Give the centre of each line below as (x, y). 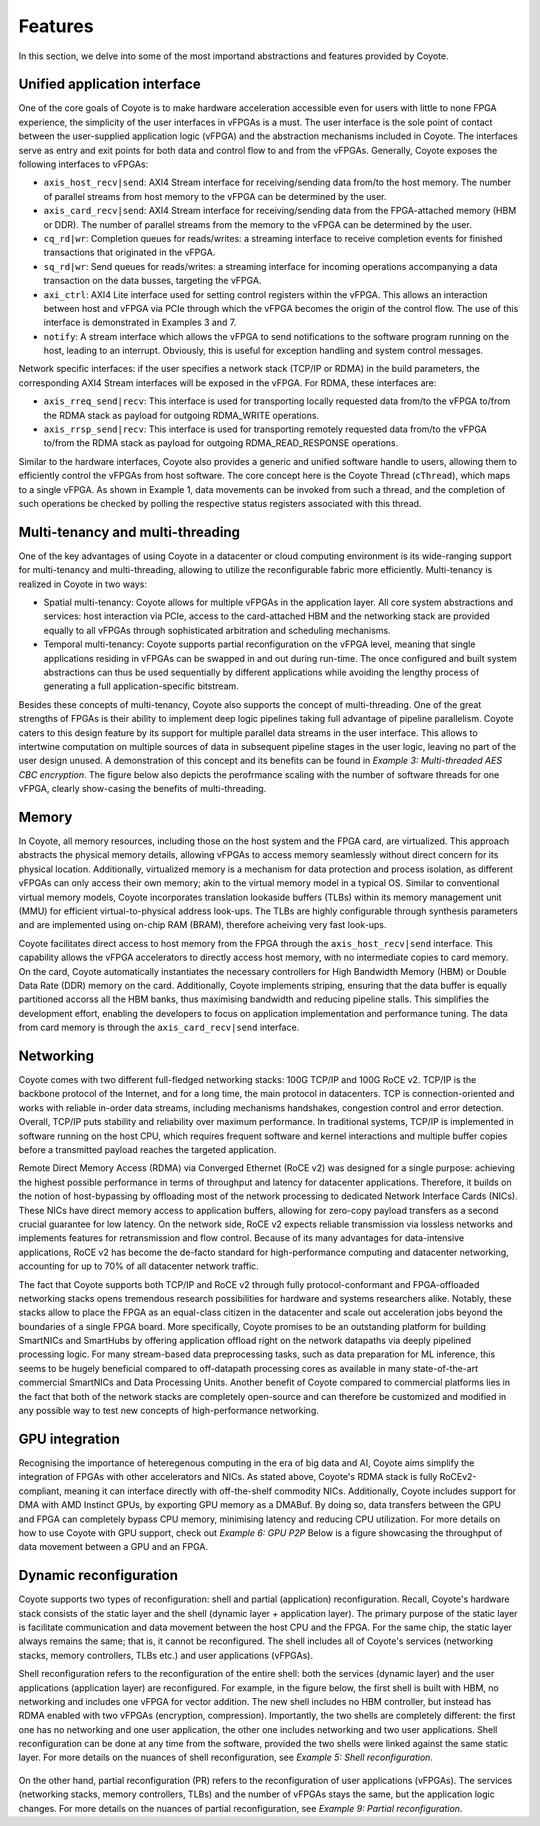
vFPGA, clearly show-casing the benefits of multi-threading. (142, 789)
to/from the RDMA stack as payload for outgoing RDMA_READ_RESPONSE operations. (221, 443)
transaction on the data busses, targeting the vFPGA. (152, 281)
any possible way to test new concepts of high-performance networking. (169, 1411)
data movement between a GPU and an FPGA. (113, 1547)
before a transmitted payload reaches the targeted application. (147, 1149)
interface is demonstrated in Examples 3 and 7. (140, 322)
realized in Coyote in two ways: (82, 584)
